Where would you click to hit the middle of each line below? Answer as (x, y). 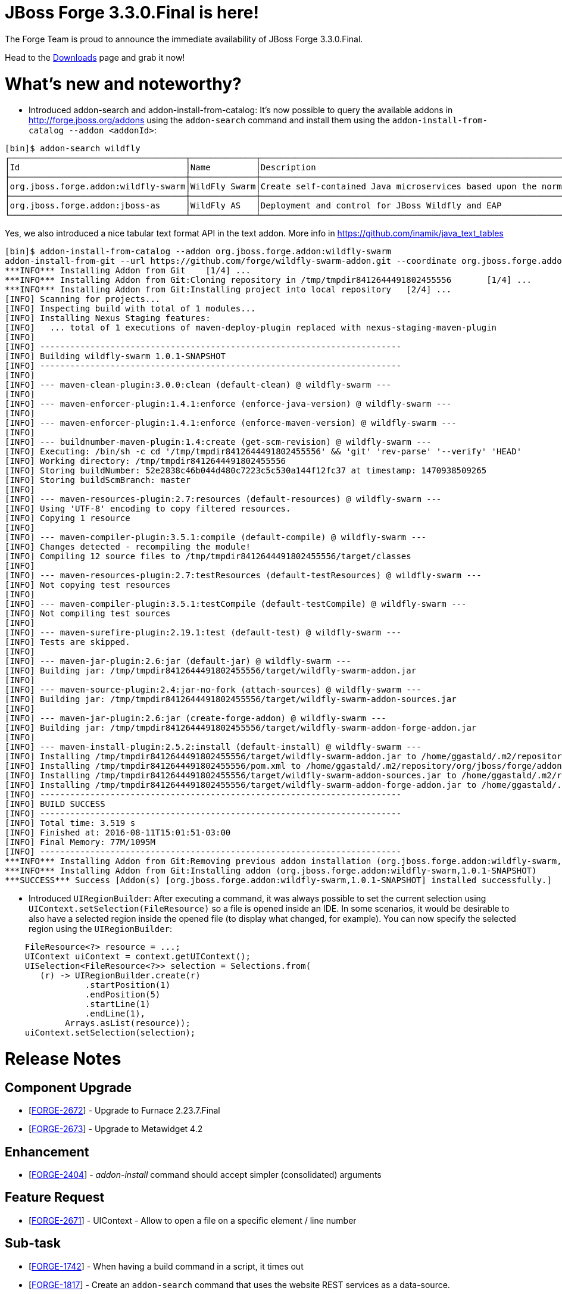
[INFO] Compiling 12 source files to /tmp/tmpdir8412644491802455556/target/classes (208, 556)
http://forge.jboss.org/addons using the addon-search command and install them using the (209, 120)
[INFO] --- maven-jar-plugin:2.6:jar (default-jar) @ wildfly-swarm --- (178, 661)
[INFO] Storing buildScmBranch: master (98, 480)
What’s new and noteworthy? (123, 84)
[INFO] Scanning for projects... (83, 299)
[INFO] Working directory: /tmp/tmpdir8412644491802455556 (146, 461)
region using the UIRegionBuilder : (101, 929)
